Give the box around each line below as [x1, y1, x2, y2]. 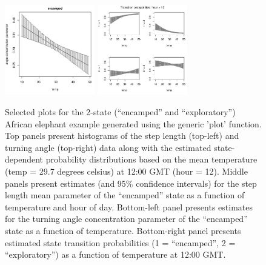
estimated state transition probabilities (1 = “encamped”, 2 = [5, 236, 236, 249]
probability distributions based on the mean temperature [45, 153, 258, 166]
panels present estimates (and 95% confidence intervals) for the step [5, 176, 257, 189]
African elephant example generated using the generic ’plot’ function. [5, 117, 262, 130]
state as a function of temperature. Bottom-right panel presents [5, 224, 241, 236]
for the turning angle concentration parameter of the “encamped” [5, 212, 248, 225]
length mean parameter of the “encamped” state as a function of [5, 189, 245, 201]
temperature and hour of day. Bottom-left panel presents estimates [5, 200, 253, 213]
